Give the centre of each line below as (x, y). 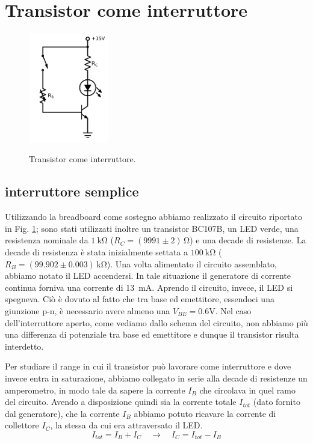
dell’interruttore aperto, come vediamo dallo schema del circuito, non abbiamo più (156, 322)
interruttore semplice (72, 191)
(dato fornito (277, 402)
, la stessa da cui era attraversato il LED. (126, 425)
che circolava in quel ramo (247, 390)
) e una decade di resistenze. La (248, 240)
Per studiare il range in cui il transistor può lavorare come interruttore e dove (148, 366)
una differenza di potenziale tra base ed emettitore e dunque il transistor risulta (152, 334)
